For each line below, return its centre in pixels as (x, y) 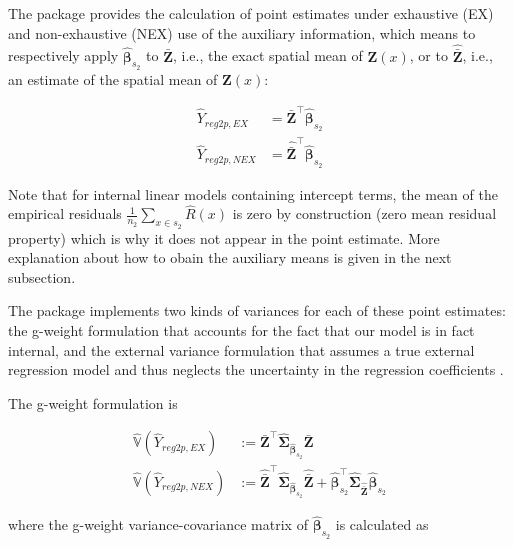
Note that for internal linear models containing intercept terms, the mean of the (253, 193)
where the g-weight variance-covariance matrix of (158, 524)
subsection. (42, 276)
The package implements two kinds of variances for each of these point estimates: (257, 310)
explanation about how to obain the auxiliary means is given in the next (230, 257)
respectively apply (63, 55)
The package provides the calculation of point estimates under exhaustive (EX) (251, 13)
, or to (428, 55)
